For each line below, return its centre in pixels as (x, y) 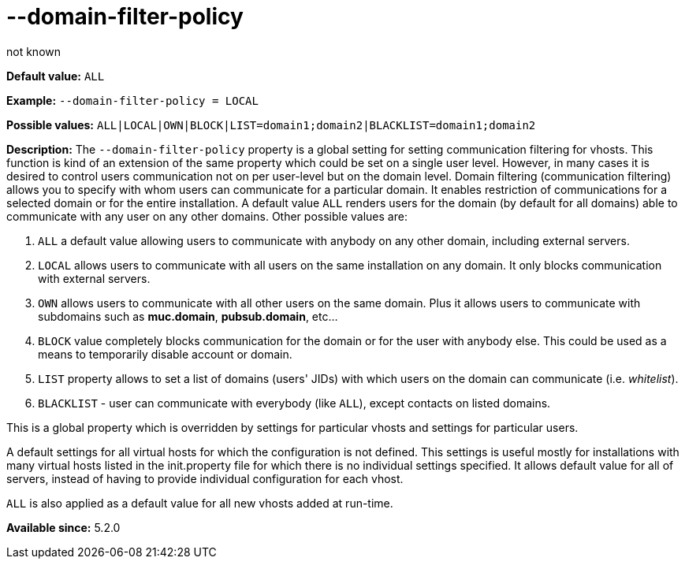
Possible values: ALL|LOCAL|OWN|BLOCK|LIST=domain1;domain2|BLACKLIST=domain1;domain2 (271, 125)
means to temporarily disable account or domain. (165, 354)
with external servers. (94, 278)
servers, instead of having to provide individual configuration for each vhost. (205, 478)
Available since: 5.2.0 (63, 527)
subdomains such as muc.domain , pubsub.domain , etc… (188, 316)
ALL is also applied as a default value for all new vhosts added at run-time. (200, 503)
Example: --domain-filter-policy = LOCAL (132, 100)
